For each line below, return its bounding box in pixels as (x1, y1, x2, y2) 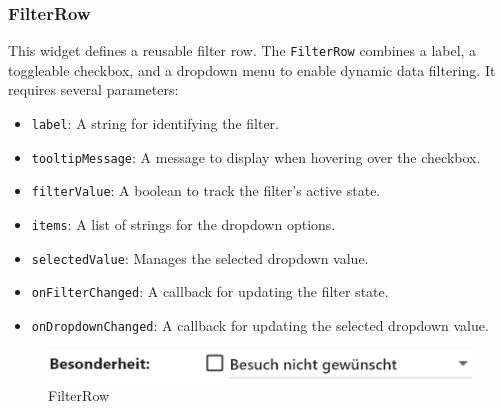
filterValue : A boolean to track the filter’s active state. (31, 180, 381, 201)
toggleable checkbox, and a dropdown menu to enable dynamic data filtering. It (8, 59, 496, 80)
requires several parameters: (8, 79, 179, 100)
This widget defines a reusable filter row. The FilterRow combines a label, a (8, 40, 477, 61)
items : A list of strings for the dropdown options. (31, 214, 336, 235)
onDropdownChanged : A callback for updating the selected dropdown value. (31, 315, 489, 335)
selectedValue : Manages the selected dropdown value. (31, 247, 369, 268)
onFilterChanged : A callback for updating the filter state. (31, 281, 389, 302)
